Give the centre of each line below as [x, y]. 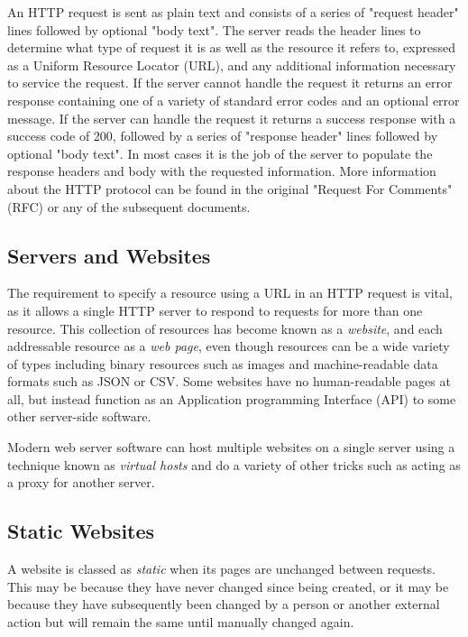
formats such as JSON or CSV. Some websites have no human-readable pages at [229, 381]
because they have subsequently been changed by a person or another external [224, 604]
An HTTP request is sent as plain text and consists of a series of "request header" [233, 12]
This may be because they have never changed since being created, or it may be [228, 586]
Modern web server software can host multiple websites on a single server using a [231, 447]
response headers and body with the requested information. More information [222, 171]
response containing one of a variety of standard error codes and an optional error [234, 100]
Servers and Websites [109, 255]
